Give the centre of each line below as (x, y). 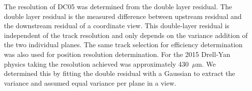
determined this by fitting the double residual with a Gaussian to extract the (120, 73)
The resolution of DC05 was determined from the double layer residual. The (118, 6)
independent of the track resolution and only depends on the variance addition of (126, 35)
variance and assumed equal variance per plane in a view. (90, 82)
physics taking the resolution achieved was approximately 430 (96, 64)
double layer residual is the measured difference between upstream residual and (123, 16)
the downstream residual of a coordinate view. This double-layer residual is (117, 26)
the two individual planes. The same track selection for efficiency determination (123, 45)
